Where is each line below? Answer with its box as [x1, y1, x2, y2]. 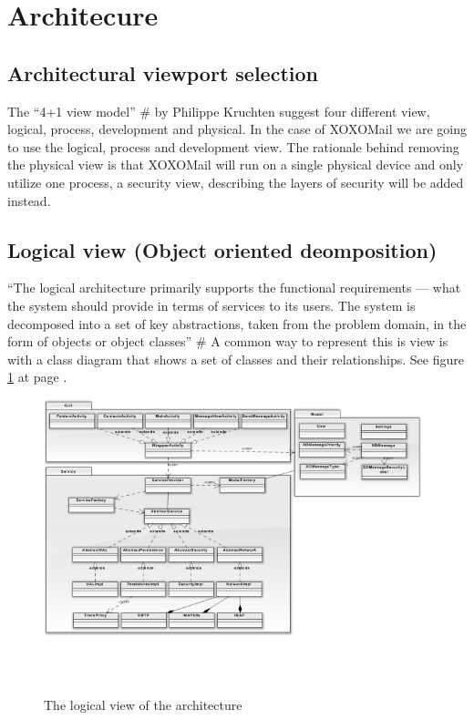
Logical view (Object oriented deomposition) [7, 235, 438, 263]
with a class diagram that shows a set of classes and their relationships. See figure [7, 349, 464, 368]
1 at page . [7, 367, 67, 386]
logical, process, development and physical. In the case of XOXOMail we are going [7, 119, 467, 139]
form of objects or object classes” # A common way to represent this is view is [7, 332, 448, 351]
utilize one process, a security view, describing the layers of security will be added [7, 172, 464, 191]
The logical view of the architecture [44, 694, 242, 714]
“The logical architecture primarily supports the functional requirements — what [7, 278, 461, 297]
